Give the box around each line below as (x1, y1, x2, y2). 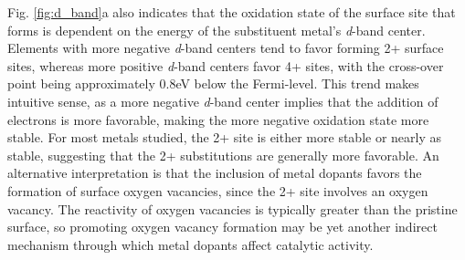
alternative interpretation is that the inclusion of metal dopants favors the (7, 163, 422, 182)
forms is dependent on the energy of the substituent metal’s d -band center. (7, 20, 426, 39)
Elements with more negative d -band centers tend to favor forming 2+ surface (7, 38, 444, 57)
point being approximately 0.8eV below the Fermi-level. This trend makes (7, 74, 419, 93)
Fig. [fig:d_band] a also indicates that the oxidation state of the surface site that (7, 3, 456, 21)
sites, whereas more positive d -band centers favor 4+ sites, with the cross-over (7, 56, 444, 75)
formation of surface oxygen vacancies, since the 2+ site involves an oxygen (7, 181, 428, 200)
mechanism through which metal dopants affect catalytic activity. (7, 234, 374, 254)
